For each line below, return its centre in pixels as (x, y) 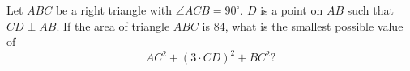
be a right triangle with (114, 10)
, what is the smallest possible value (314, 25)
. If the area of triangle (113, 25)
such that (370, 10)
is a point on (292, 10)
